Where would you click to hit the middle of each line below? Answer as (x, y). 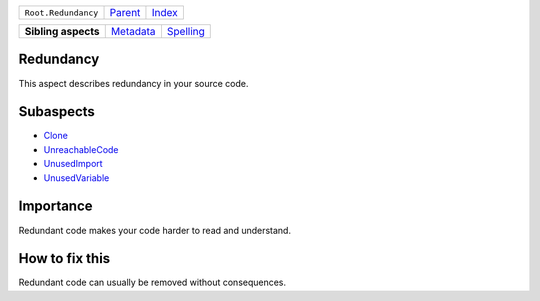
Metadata (133, 31)
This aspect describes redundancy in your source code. (133, 83)
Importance (56, 206)
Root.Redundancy (61, 12)
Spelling (185, 31)
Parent (125, 12)
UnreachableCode (81, 149)
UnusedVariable (76, 177)
